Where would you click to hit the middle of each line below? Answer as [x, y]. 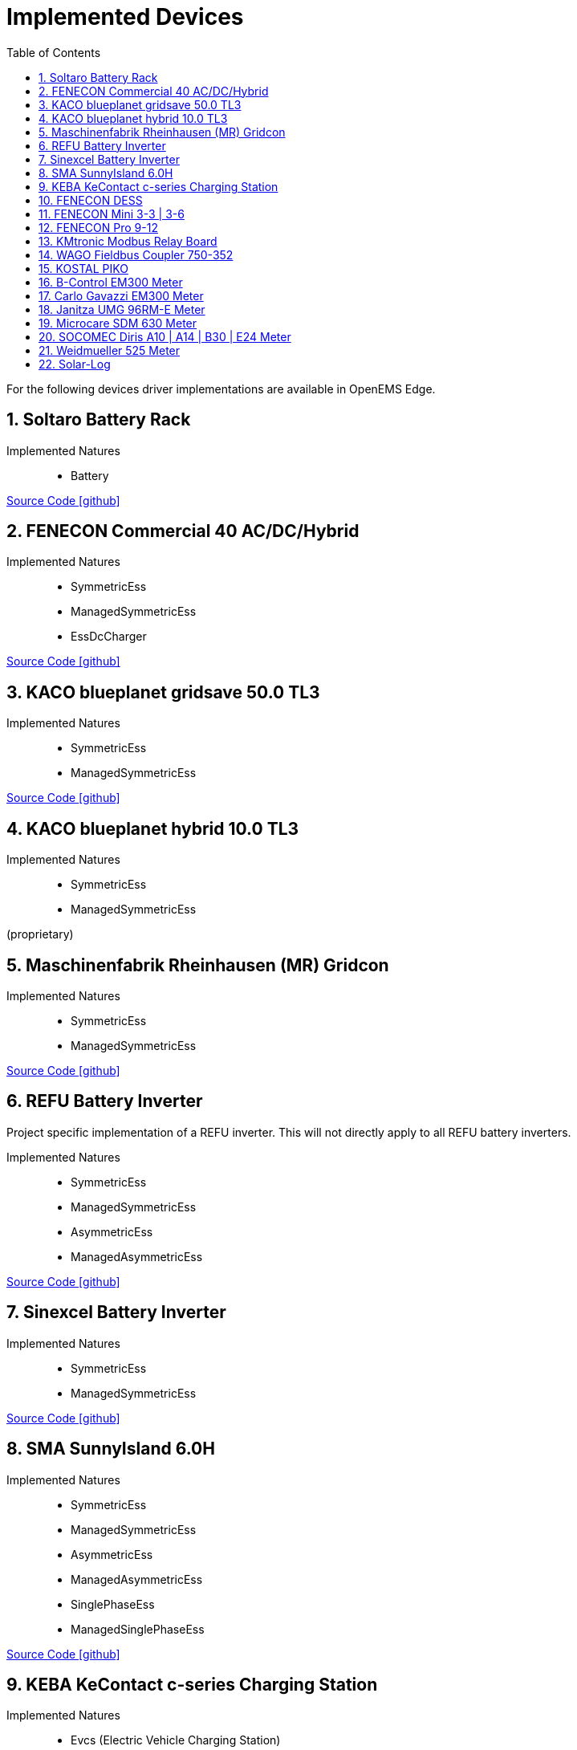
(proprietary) [40, 934]
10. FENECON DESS [91, 200]
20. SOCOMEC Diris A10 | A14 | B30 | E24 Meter [165, 336]
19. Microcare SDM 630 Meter [118, 323]
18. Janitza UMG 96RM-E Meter [122, 309]
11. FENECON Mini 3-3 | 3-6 [112, 214]
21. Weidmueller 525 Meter [110, 350]
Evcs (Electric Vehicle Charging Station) [176, 1740]
